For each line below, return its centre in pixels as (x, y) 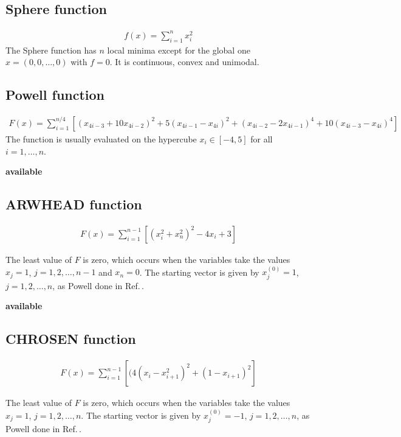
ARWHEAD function (74, 204)
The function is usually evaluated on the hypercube (101, 138)
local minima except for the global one (179, 50)
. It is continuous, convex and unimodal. (184, 62)
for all (262, 138)
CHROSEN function (71, 339)
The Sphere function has (51, 50)
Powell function (55, 95)
